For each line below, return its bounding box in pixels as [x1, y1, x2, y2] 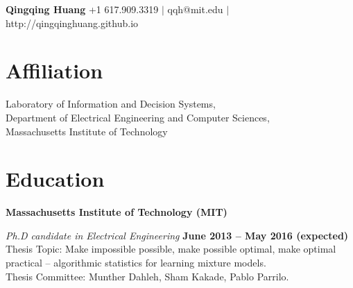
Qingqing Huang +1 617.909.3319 [6, 2, 159, 16]
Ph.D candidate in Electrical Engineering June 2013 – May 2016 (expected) [6, 228, 349, 242]
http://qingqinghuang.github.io [6, 15, 139, 30]
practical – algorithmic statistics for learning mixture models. [6, 255, 266, 269]
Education [6, 164, 105, 193]
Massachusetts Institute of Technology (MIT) [6, 205, 227, 219]
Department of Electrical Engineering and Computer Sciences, [6, 110, 270, 124]
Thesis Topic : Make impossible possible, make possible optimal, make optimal [6, 242, 336, 256]
